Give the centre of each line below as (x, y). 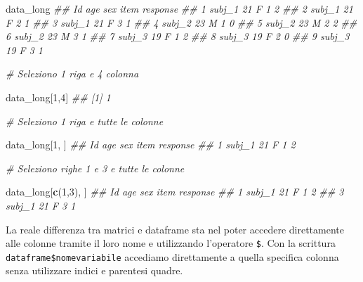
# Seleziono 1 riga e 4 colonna (72, 73)
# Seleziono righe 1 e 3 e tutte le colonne (95, 168)
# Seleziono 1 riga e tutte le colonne (85, 121)
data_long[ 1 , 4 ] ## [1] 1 (58, 97)
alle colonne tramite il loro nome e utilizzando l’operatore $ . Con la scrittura (171, 243)
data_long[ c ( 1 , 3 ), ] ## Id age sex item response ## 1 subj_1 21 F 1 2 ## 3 (175, 192)
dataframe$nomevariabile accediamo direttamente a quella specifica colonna (172, 256)
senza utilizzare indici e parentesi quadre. (94, 270)
